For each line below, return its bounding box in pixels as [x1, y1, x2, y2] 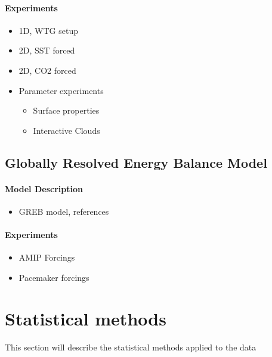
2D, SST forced [18, 44, 75, 57]
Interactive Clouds [33, 124, 100, 136]
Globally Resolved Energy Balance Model [5, 153, 267, 171]
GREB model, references [18, 205, 109, 217]
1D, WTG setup [18, 24, 78, 36]
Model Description [5, 182, 83, 195]
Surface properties [33, 104, 100, 117]
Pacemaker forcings [18, 271, 89, 283]
